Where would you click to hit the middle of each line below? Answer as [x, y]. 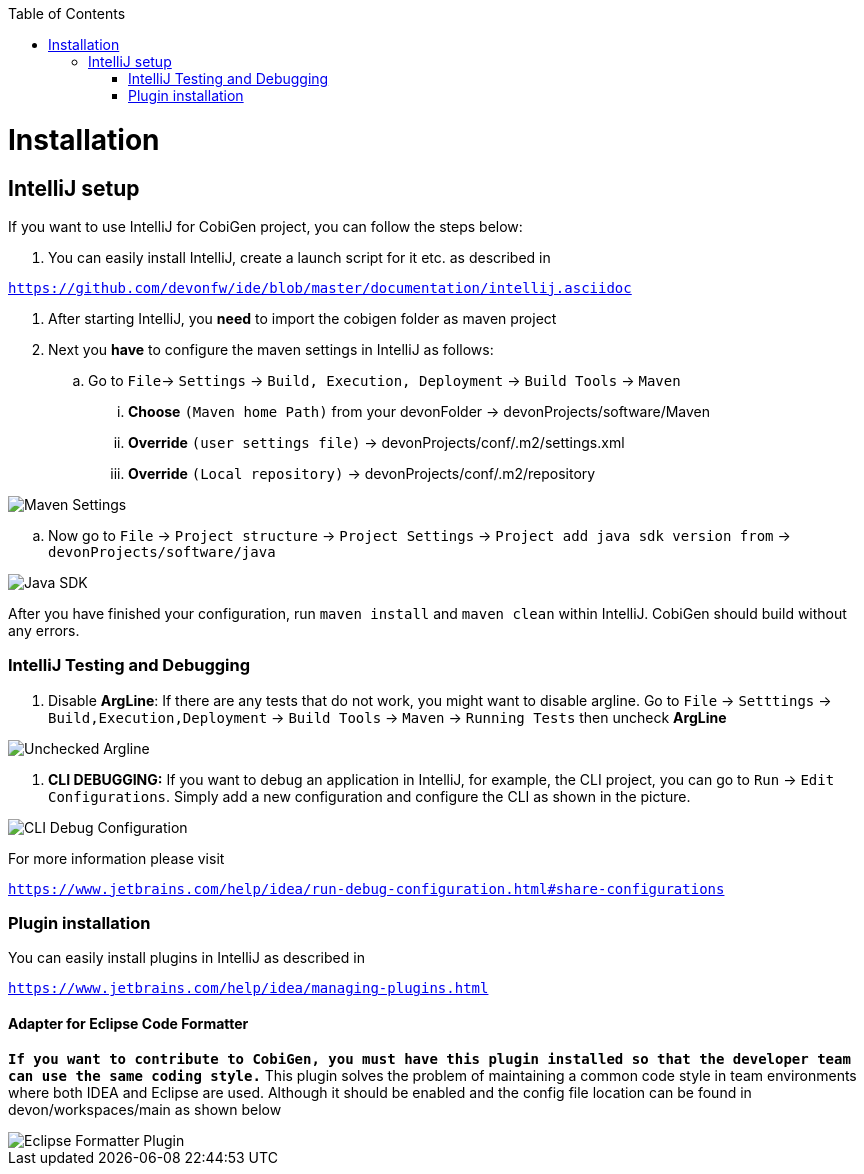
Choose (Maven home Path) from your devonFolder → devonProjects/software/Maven [419, 411]
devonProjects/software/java [162, 551]
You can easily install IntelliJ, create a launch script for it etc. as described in [299, 257]
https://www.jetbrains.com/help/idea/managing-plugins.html [248, 988]
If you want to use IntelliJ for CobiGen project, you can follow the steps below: [265, 226]
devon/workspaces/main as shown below [145, 1109]
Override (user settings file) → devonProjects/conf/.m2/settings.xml [376, 442]
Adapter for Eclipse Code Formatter [128, 1024]
